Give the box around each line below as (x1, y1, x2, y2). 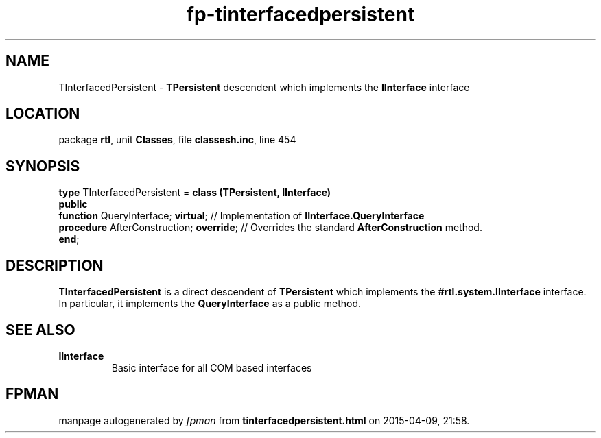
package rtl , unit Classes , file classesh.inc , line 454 (58, 134, 296, 146)
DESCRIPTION (5, 256, 104, 274)
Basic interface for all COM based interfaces (111, 361, 312, 374)
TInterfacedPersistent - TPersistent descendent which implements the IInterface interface (58, 81, 470, 93)
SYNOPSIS (5, 157, 80, 175)
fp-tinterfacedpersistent (186, 3, 415, 26)
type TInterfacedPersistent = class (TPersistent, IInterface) (58, 186, 331, 199)
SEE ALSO (5, 321, 75, 339)
